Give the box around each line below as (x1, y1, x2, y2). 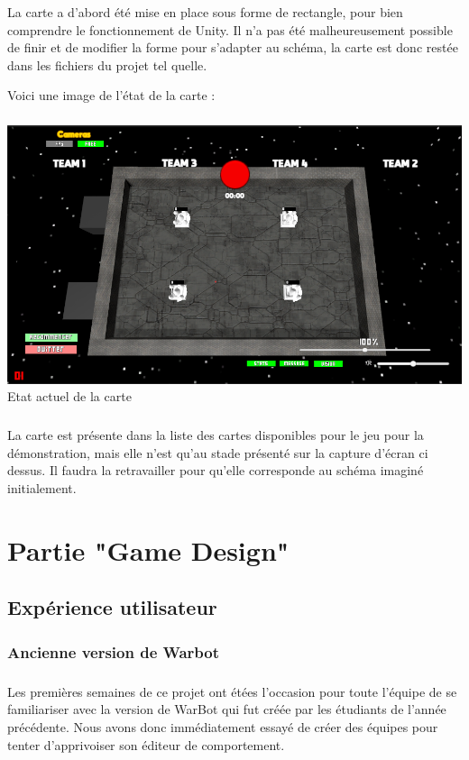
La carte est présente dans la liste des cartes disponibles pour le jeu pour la (7, 426, 424, 444)
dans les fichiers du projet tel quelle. (7, 55, 207, 74)
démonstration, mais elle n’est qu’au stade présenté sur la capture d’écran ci (7, 443, 428, 462)
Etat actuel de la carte (7, 387, 132, 406)
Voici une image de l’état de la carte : (7, 86, 216, 105)
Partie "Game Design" (7, 531, 290, 568)
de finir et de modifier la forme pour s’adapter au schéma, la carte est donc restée (7, 38, 458, 57)
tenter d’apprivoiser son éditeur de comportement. (7, 735, 285, 754)
